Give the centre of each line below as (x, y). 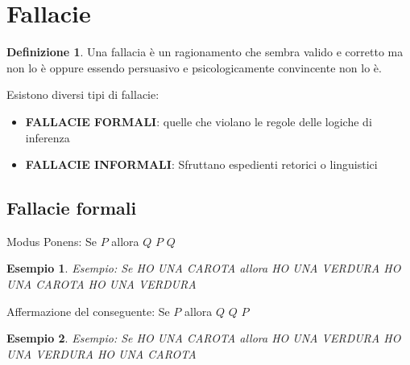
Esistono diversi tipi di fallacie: (83, 94)
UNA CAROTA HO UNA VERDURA (101, 284)
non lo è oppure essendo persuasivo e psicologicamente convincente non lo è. (194, 67)
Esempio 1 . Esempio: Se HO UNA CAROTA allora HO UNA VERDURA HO (204, 268)
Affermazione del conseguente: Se (88, 311)
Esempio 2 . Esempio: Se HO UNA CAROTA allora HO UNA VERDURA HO (204, 338)
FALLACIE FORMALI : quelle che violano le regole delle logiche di (199, 121)
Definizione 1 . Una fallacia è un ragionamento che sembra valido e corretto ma (205, 52)
